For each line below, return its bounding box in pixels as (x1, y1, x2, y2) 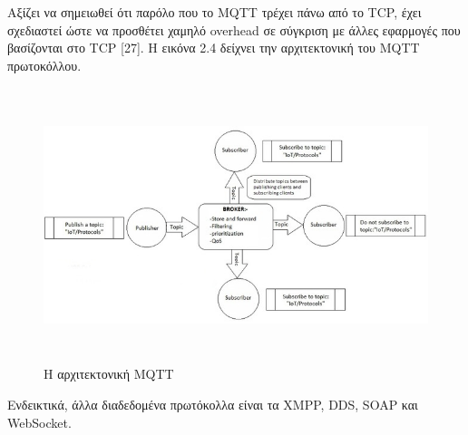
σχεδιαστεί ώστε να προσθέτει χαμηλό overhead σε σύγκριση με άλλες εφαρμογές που (7, 20, 461, 39)
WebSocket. (7, 412, 72, 431)
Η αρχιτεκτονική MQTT (44, 364, 174, 383)
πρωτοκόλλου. (7, 55, 82, 74)
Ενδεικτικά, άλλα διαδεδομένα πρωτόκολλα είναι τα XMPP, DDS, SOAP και (7, 394, 418, 413)
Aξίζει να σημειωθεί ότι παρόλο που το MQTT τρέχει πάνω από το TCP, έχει (7, 3, 422, 21)
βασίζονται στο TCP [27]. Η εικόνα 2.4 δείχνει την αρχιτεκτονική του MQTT (7, 38, 420, 57)
